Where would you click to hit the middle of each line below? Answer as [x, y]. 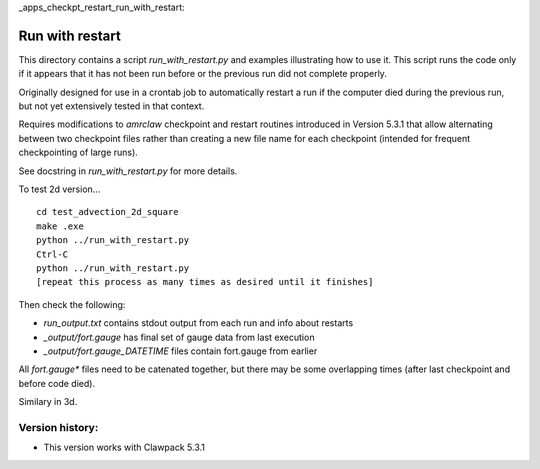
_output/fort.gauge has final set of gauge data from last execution [179, 337]
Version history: [58, 427]
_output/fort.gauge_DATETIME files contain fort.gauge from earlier [180, 351]
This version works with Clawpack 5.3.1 [124, 447]
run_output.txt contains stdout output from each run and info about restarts [198, 323]
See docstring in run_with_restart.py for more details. [128, 171]
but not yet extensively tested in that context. [111, 106]
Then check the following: [72, 304]
